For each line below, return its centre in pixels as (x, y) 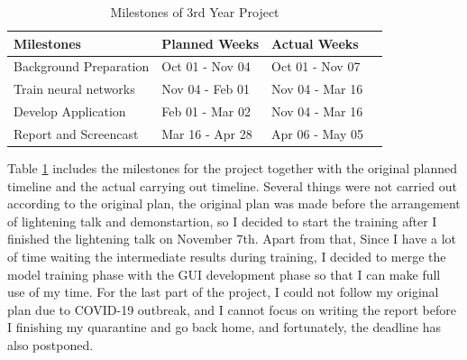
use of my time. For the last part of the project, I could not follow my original (223, 292)
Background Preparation (82, 66)
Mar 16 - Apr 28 (207, 133)
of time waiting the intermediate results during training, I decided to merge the (227, 257)
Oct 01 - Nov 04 (206, 66)
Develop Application (70, 111)
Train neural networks (74, 89)
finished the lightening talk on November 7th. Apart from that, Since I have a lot (232, 239)
